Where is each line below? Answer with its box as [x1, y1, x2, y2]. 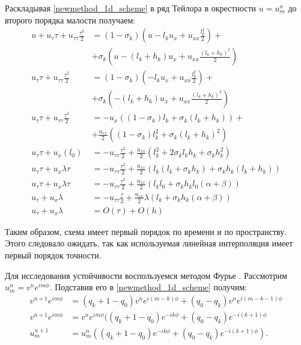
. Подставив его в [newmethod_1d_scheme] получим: [49, 281, 248, 293]
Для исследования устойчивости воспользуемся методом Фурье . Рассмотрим [5, 269, 287, 281]
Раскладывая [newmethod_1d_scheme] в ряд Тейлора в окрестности [5, 2, 257, 14]
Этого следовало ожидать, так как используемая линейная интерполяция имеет [5, 237, 293, 249]
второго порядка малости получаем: [5, 13, 136, 26]
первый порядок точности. [5, 249, 102, 261]
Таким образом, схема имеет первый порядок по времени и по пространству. [5, 225, 287, 237]
